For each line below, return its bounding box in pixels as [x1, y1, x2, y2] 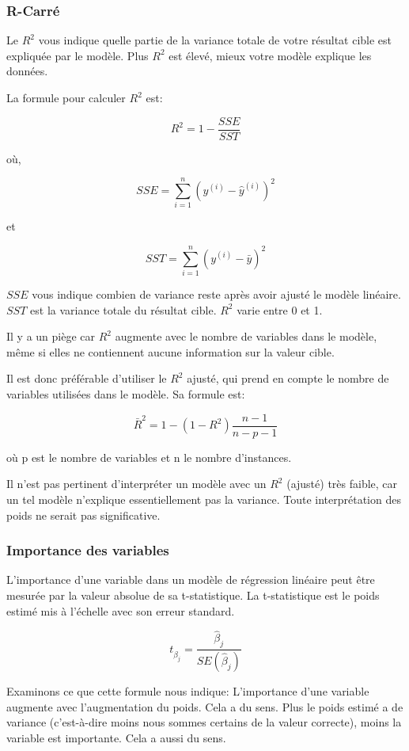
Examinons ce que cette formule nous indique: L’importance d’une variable [6, 682, 369, 699]
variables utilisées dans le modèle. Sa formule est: [6, 386, 245, 402]
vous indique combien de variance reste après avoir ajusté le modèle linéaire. [32, 286, 401, 303]
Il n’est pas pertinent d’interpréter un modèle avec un [6, 475, 267, 492]
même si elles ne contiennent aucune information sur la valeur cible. [6, 343, 335, 360]
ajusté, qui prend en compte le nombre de [187, 370, 389, 387]
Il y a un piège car [6, 328, 96, 345]
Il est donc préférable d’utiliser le [6, 370, 167, 387]
